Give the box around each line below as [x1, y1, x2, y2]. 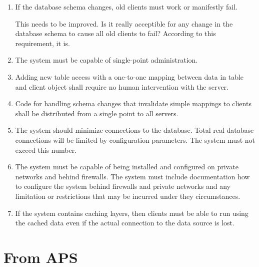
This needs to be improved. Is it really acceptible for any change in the [15, 18, 233, 29]
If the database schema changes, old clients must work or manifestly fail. [15, 2, 238, 12]
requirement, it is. [15, 38, 70, 48]
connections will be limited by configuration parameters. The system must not [15, 134, 255, 145]
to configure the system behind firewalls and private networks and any [15, 181, 230, 191]
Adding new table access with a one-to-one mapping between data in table [15, 71, 244, 82]
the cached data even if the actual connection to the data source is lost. [15, 217, 234, 228]
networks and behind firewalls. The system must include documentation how [15, 171, 250, 181]
